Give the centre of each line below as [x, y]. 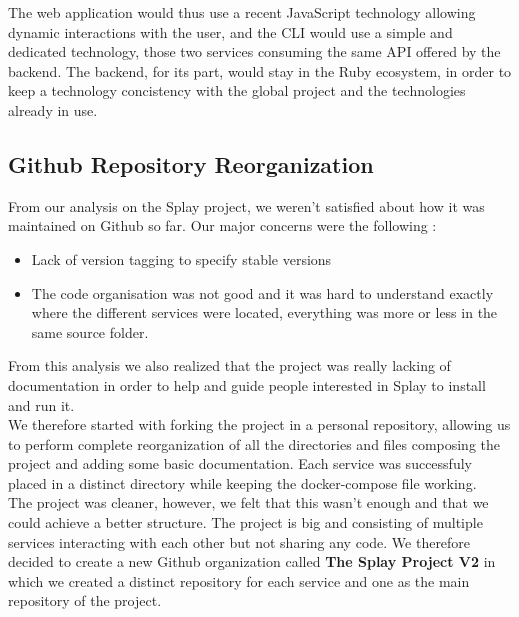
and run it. [41, 404]
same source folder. [90, 331]
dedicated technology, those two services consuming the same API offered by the [254, 51]
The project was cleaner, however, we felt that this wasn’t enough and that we [248, 502]
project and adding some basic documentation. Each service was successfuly [240, 463]
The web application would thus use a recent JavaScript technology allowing [242, 12]
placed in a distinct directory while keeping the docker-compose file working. [242, 482]
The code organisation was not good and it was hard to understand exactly [262, 292]
